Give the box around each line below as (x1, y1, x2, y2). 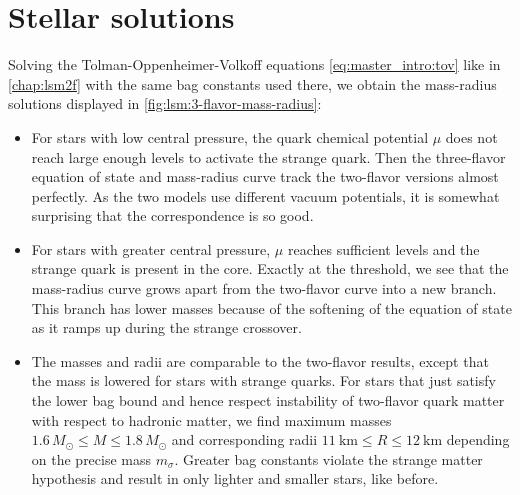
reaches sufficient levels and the (287, 238, 480, 259)
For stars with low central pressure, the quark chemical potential (31, 126, 429, 147)
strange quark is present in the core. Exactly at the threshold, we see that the (31, 258, 509, 279)
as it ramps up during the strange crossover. (31, 317, 302, 338)
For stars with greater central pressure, (31, 238, 271, 259)
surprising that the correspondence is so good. (31, 205, 314, 226)
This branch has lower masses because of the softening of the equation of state (31, 297, 512, 318)
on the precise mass (31, 448, 152, 469)
